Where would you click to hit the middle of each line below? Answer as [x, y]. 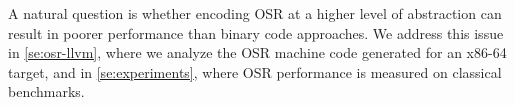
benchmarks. [46, 91]
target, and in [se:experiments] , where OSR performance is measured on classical [255, 71]
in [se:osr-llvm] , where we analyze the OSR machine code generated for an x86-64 [257, 52]
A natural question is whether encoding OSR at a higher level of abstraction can [255, 13]
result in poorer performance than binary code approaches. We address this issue [256, 32]
